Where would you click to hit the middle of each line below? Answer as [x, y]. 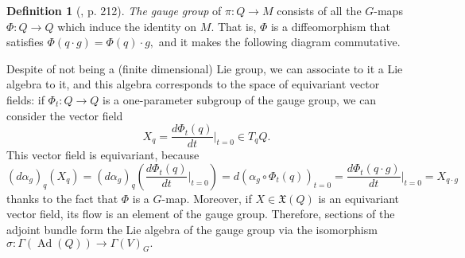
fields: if [25, 99]
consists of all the [319, 10]
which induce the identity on [127, 26]
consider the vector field [65, 115]
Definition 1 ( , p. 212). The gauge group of [114, 10]
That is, [237, 26]
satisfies [25, 42]
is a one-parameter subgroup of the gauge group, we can [240, 99]
